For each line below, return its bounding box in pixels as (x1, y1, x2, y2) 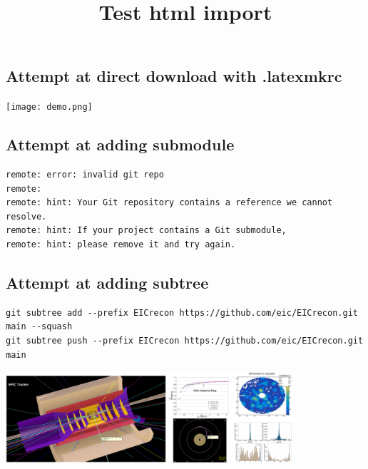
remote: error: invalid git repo (6, 170, 164, 180)
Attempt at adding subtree (6, 272, 209, 293)
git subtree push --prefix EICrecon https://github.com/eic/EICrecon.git (6, 336, 364, 346)
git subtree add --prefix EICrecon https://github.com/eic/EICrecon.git (6, 307, 358, 318)
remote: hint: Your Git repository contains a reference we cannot (6, 197, 333, 208)
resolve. (6, 211, 47, 222)
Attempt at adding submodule (6, 133, 235, 155)
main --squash (6, 321, 73, 332)
